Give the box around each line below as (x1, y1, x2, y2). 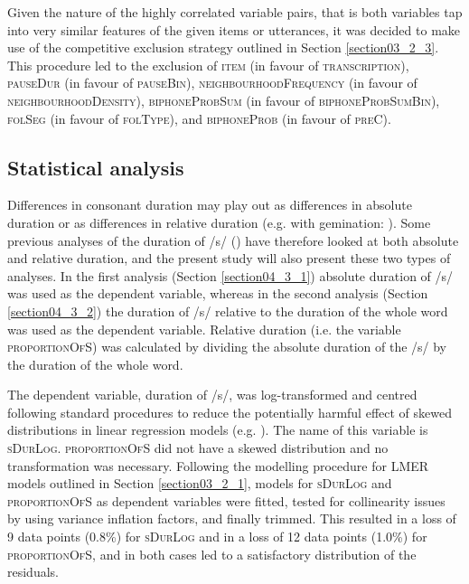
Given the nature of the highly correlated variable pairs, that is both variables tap (7, 3, 463, 21)
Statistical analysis (7, 153, 184, 181)
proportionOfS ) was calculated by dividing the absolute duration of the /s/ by (7, 337, 447, 356)
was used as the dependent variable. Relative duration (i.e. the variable (7, 319, 401, 338)
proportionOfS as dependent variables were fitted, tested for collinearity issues (7, 491, 446, 510)
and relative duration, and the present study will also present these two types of (7, 249, 451, 268)
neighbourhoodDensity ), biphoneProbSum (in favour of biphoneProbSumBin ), (7, 90, 440, 109)
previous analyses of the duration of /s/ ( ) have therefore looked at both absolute (7, 231, 459, 250)
